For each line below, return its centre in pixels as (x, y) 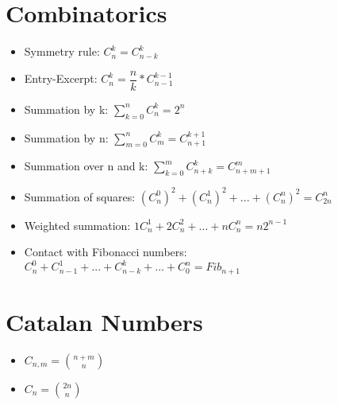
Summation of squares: (80, 196)
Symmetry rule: (62, 51)
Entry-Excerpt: (61, 78)
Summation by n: (66, 137)
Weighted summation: (77, 225)
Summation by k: (66, 109)
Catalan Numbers (104, 321)
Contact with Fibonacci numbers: (106, 252)
